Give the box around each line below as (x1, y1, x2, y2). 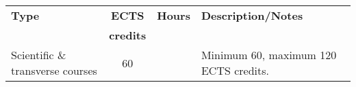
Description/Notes (201, 7, 303, 23)
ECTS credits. (201, 63, 269, 78)
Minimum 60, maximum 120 (201, 47, 337, 63)
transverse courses (11, 63, 97, 78)
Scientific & (11, 47, 66, 63)
